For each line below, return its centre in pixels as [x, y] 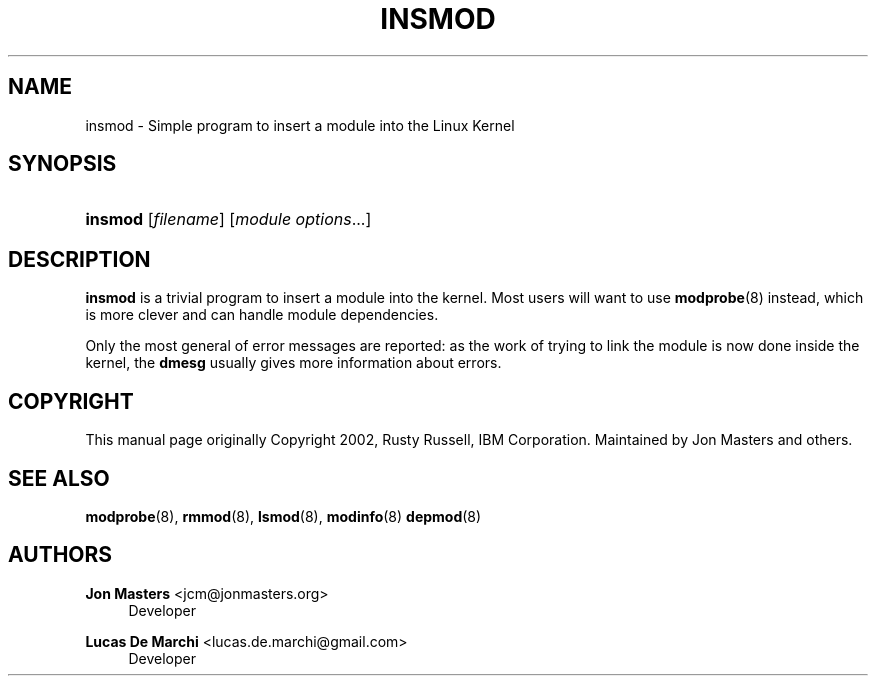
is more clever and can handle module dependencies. [262, 315]
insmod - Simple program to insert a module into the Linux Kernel [300, 125]
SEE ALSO [59, 478]
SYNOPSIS [62, 164]
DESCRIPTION [79, 259]
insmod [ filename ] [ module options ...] [228, 219]
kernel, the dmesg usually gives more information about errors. [293, 363]
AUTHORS [60, 555]
